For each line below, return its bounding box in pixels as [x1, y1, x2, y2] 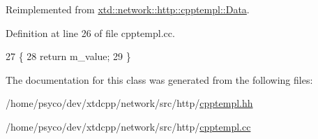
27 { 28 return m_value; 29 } [6, 49, 131, 64]
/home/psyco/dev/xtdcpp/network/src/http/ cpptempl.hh [6, 96, 253, 110]
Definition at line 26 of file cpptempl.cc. [6, 25, 175, 40]
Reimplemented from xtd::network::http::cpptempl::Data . [6, 2, 250, 16]
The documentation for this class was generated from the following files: [6, 72, 313, 87]
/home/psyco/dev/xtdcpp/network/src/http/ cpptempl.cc [6, 119, 251, 133]
